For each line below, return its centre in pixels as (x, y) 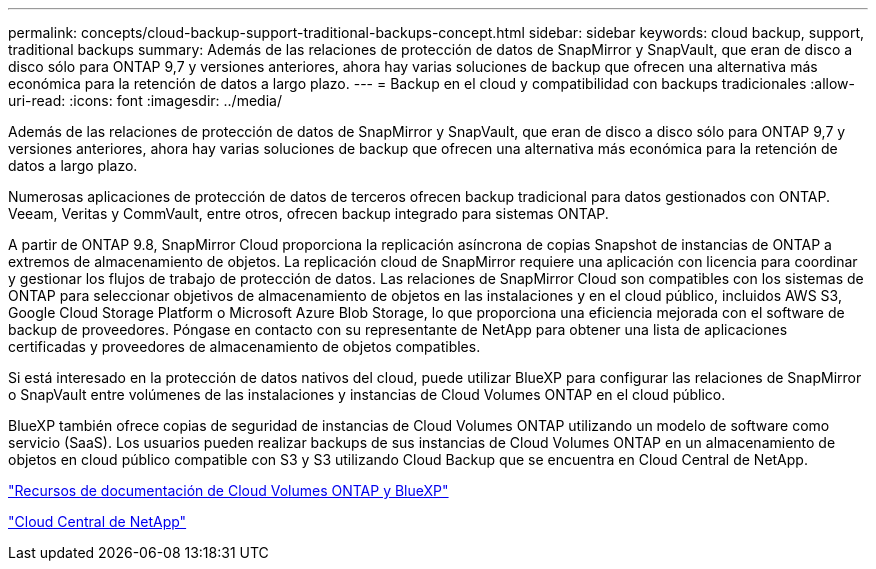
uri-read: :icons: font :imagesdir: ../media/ (145, 100)
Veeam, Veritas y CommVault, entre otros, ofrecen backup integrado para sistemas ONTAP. (308, 213)
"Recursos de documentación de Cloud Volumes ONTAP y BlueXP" (228, 490)
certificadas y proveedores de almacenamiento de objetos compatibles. (244, 346)
